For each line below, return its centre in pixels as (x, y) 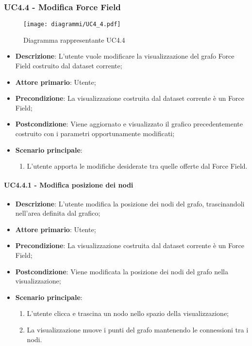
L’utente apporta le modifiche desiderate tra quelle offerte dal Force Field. (137, 166)
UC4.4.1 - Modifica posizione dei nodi (69, 185)
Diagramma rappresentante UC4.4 (74, 39)
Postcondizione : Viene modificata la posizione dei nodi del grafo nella (122, 271)
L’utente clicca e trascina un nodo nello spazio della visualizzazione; (128, 313)
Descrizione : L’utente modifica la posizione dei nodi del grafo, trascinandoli (130, 203)
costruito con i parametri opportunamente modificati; (95, 134)
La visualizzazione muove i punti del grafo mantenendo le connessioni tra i (138, 329)
